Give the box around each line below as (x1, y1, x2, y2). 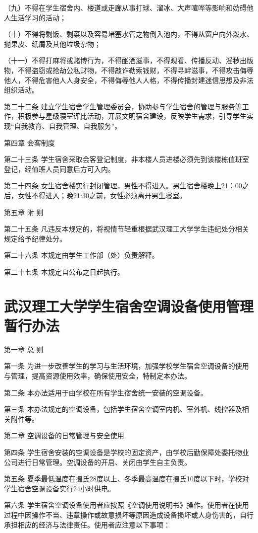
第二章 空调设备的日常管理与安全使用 (4, 430, 124, 441)
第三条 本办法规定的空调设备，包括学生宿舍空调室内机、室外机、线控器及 (4, 404, 242, 414)
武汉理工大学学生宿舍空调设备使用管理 (4, 296, 254, 316)
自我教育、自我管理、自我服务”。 (14, 120, 122, 131)
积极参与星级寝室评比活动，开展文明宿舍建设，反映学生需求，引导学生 (17, 111, 247, 121)
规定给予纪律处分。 (4, 233, 66, 243)
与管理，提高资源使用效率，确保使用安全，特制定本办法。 (4, 370, 191, 381)
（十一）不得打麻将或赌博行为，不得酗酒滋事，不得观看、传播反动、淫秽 (4, 55, 240, 66)
